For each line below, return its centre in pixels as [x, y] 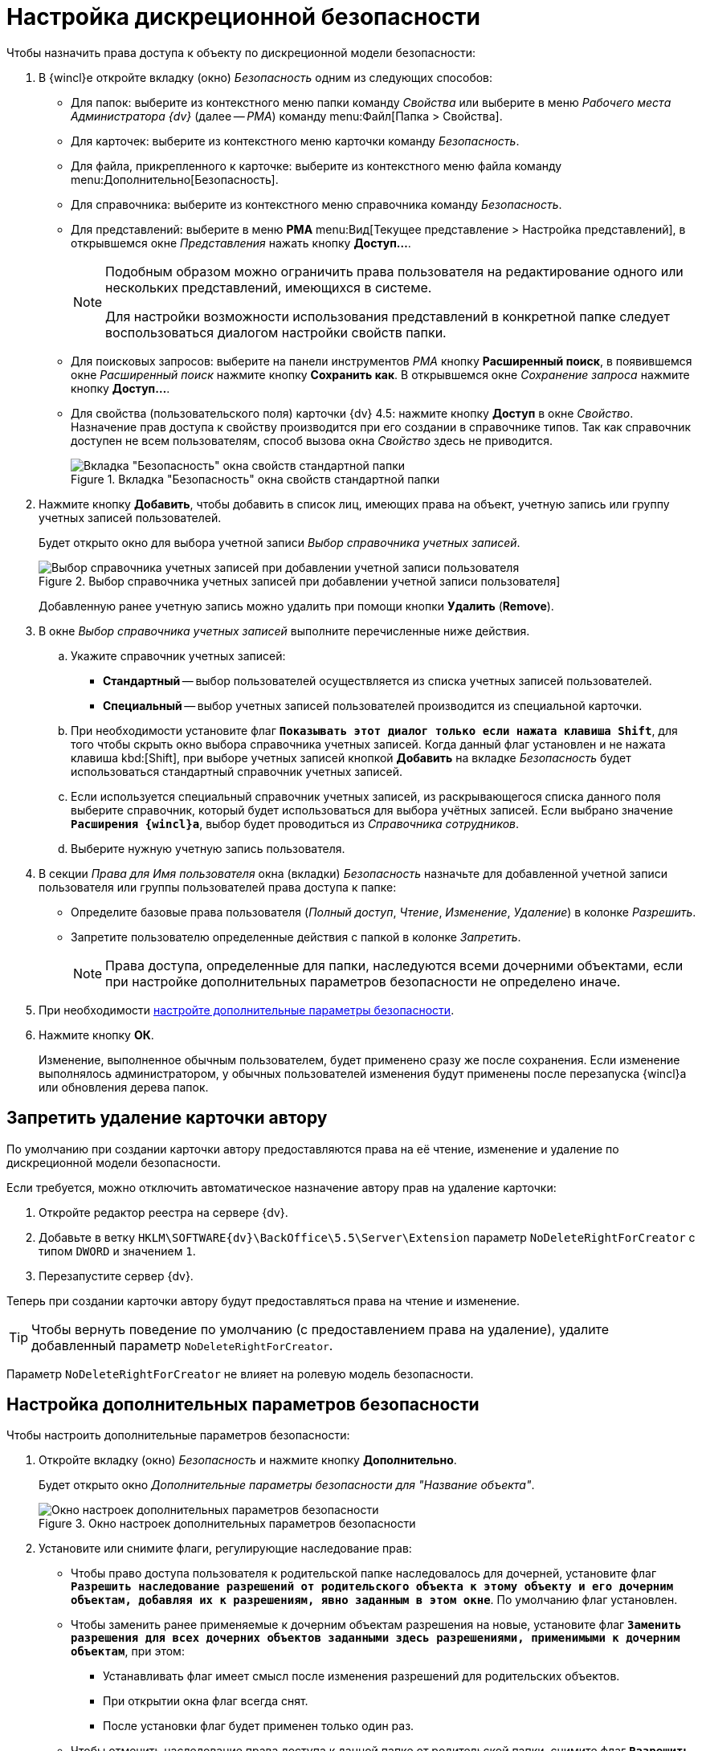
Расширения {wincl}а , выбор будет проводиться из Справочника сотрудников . [295, 823]
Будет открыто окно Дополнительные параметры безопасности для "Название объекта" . [287, 1485]
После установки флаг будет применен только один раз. [259, 1726]
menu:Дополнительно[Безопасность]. [175, 179]
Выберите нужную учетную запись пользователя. [208, 848]
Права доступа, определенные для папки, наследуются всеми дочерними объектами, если [394, 965]
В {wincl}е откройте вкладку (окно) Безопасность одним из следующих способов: [266, 77]
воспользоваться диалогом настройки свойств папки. [276, 332]
